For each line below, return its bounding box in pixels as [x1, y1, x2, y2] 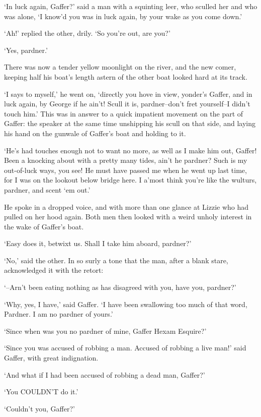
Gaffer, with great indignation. [4, 352, 99, 363]
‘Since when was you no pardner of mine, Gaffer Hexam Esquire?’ [4, 325, 207, 336]
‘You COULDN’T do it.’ [4, 386, 78, 397]
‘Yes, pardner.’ [4, 44, 48, 55]
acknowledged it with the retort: [4, 265, 104, 275]
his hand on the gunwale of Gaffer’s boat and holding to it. [4, 128, 186, 138]
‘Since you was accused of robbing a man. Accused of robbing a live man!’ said [4, 342, 246, 353]
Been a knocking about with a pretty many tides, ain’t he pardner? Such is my [4, 155, 247, 165]
